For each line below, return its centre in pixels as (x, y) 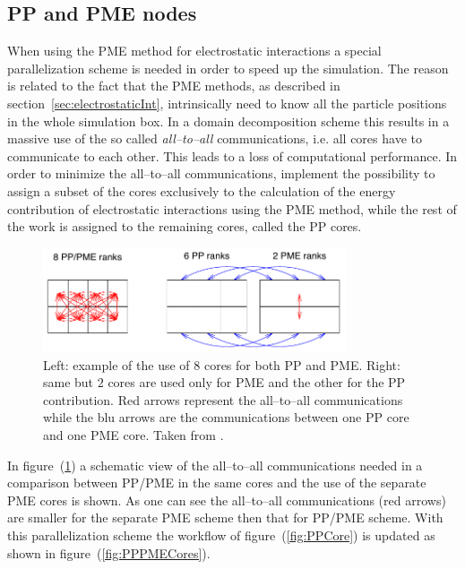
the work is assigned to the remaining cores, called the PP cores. (185, 226)
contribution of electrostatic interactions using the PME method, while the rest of (232, 208)
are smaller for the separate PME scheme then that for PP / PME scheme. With (225, 517)
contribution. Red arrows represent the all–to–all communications (223, 399)
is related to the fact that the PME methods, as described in (174, 86)
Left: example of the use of (116, 364)
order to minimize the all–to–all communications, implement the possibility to (221, 173)
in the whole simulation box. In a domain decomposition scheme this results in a (228, 121)
